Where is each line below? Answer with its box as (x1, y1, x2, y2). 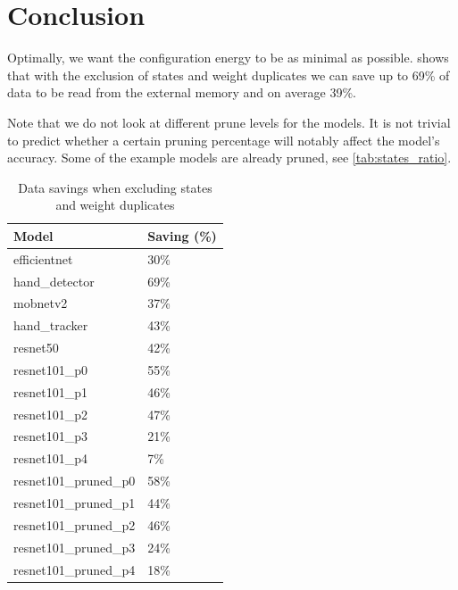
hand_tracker (13, 316, 88, 335)
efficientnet (13, 249, 73, 268)
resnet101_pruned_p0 (13, 471, 136, 490)
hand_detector (13, 271, 95, 290)
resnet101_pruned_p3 (13, 537, 136, 556)
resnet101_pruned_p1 (13, 494, 136, 511)
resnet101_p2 (13, 404, 87, 423)
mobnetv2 (13, 294, 68, 312)
